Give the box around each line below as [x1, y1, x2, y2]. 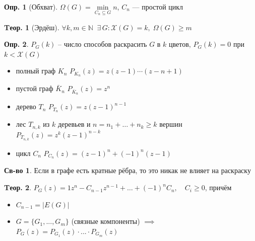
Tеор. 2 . [4, 182, 31, 193]
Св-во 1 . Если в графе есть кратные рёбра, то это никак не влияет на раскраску [4, 165, 251, 176]
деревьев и [57, 119, 91, 129]
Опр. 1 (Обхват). [4, 2, 58, 12]
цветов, [169, 39, 191, 49]
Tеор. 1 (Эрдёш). [4, 22, 59, 32]
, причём [205, 182, 232, 193]
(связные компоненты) [71, 216, 140, 226]
